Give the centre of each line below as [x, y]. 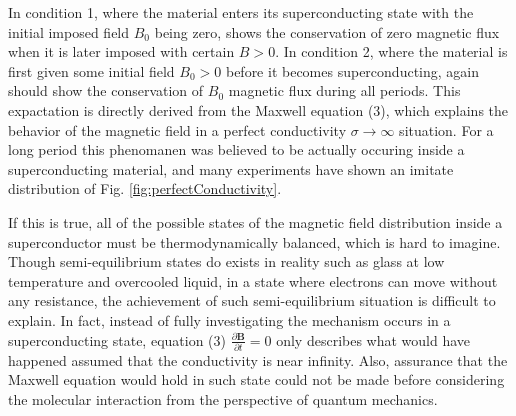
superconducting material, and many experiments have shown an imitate [231, 168]
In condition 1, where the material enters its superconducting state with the [241, 12]
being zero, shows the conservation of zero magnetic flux [327, 31]
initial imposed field [69, 31]
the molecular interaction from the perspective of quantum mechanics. [223, 399]
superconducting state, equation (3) [117, 339]
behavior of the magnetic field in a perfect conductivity [177, 129]
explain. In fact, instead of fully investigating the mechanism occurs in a [229, 319]
